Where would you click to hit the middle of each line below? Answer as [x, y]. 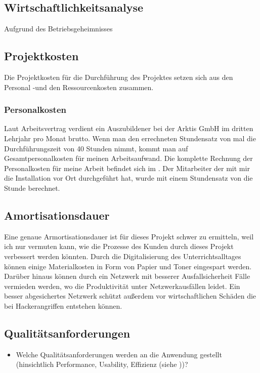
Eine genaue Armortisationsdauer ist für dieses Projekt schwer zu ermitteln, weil [129, 236]
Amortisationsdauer [57, 215]
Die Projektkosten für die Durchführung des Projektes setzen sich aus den [119, 77]
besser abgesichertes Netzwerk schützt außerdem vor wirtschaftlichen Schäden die [130, 296]
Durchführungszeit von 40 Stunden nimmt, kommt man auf [96, 148]
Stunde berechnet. [32, 188]
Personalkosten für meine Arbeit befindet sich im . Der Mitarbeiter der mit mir [127, 168]
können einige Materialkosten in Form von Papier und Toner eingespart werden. [128, 266]
